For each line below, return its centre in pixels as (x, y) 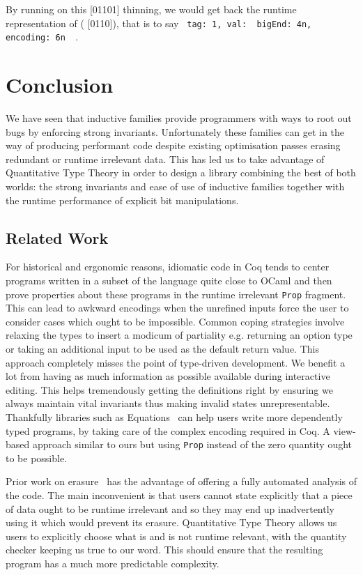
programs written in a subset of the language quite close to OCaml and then (169, 280)
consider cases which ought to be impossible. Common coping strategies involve (175, 321)
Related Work (57, 237)
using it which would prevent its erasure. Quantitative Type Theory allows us (171, 522)
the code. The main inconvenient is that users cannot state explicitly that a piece (179, 495)
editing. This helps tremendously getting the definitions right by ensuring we (169, 389)
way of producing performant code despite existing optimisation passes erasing (173, 145)
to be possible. (37, 458)
